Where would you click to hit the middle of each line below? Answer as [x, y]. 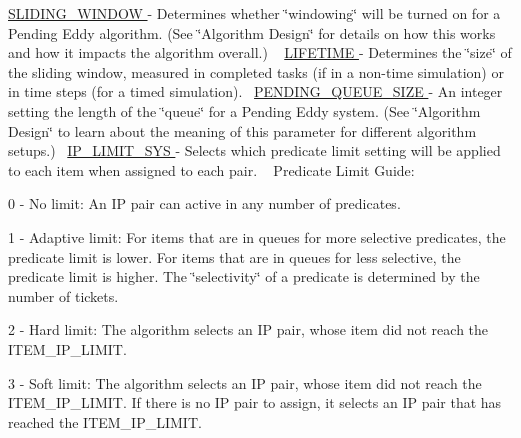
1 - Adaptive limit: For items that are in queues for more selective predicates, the [257, 236]
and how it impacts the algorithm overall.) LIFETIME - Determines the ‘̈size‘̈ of [260, 52]
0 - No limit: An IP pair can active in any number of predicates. [204, 203]
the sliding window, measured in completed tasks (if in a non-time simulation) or [256, 71]
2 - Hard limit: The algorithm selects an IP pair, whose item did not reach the [248, 329]
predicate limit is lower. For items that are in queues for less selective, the [234, 256]
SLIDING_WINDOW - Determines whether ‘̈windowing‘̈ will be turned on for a [254, 13]
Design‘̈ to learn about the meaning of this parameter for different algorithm [242, 130]
